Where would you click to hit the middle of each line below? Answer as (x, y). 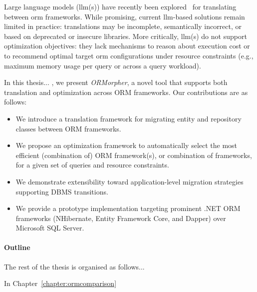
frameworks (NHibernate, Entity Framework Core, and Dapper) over (121, 218)
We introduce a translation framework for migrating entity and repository (128, 118)
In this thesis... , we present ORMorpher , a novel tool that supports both (116, 82)
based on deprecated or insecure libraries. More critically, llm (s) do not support (126, 36)
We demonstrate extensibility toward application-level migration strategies (129, 181)
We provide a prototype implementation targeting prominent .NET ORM (128, 208)
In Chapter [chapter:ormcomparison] (60, 283)
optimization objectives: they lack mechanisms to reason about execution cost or (127, 46)
